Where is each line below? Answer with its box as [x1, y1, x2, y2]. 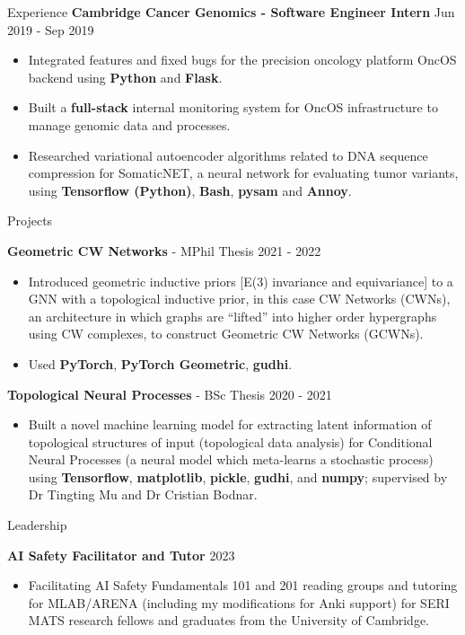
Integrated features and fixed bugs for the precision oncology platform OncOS [28, 50, 457, 69]
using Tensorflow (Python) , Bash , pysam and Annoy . [28, 181, 352, 199]
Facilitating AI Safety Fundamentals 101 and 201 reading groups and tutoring [28, 576, 458, 595]
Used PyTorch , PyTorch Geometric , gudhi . [28, 354, 293, 373]
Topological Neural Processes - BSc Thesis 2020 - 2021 [7, 384, 332, 403]
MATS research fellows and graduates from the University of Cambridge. [28, 611, 430, 630]
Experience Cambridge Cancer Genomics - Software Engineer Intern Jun [7, 3, 455, 21]
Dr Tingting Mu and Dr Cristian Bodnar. [28, 485, 258, 504]
